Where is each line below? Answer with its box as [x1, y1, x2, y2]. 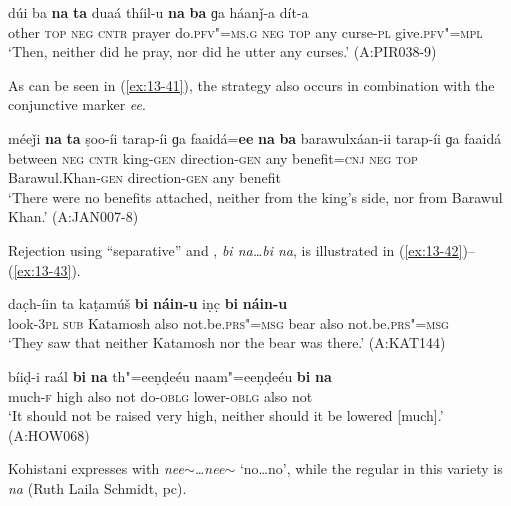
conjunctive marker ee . [8, 94, 146, 115]
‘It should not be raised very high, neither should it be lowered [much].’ [8, 405, 444, 426]
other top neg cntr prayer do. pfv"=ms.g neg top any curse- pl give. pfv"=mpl [8, 21, 483, 42]
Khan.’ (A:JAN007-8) [8, 206, 139, 227]
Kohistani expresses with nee [8, 458, 184, 479]
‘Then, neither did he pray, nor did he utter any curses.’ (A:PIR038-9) [8, 41, 437, 62]
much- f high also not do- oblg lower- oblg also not [8, 385, 313, 406]
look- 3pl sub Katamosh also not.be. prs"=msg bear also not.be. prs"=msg [8, 312, 449, 333]
